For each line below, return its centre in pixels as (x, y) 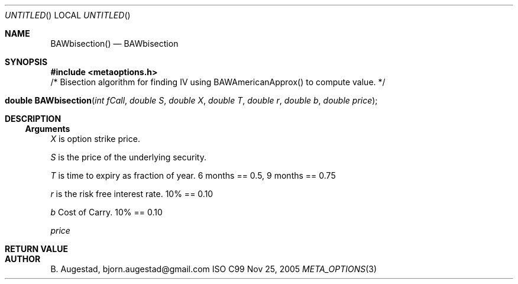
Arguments (48, 129)
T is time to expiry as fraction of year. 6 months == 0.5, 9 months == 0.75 (193, 175)
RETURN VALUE (36, 249)
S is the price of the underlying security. (128, 157)
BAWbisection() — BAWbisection (114, 43)
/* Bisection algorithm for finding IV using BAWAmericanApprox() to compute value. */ (218, 82)
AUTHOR (23, 259)
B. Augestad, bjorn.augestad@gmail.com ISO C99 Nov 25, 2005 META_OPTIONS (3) (214, 269)
